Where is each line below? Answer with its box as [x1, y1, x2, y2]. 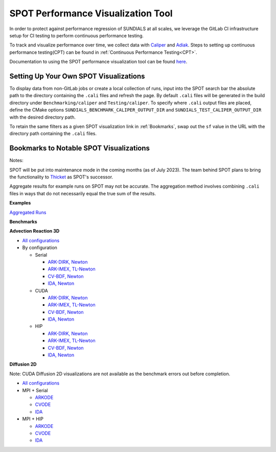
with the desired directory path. [9, 114, 76, 120]
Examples [9, 200, 31, 206]
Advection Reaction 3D [9, 228, 60, 234]
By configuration [22, 244, 57, 251]
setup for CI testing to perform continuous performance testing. [9, 32, 144, 38]
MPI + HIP [22, 416, 43, 422]
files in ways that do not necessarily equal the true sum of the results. [9, 190, 156, 196]
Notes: [9, 157, 24, 164]
